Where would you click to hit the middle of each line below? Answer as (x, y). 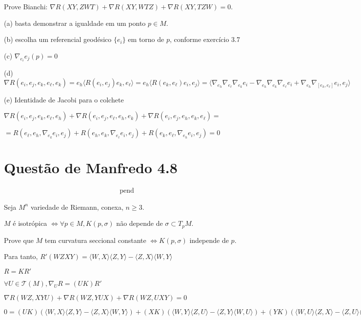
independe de (209, 240)
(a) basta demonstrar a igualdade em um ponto (75, 23)
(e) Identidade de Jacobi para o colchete (64, 99)
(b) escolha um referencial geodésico (58, 39)
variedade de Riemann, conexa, (77, 207)
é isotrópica (30, 223)
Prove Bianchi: (26, 6)
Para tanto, (21, 256)
